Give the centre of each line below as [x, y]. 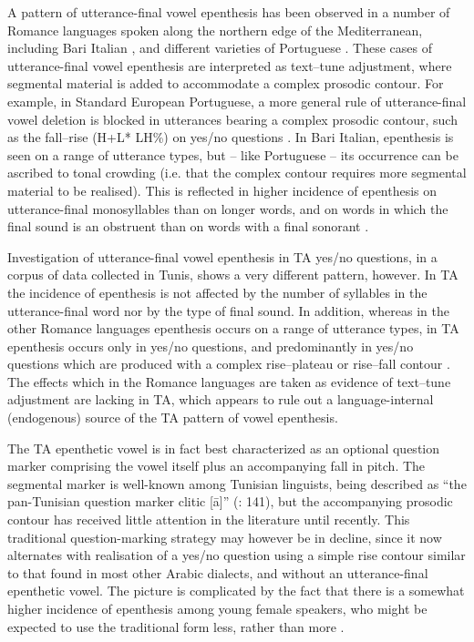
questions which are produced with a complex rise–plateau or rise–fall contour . [229, 364]
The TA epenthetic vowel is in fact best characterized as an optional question [224, 448]
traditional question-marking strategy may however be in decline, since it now [225, 537]
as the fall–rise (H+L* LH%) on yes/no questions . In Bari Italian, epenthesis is [231, 137]
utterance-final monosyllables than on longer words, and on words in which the [228, 208]
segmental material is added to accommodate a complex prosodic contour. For [226, 83]
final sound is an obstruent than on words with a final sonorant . [188, 226]
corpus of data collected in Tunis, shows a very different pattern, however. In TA [233, 275]
